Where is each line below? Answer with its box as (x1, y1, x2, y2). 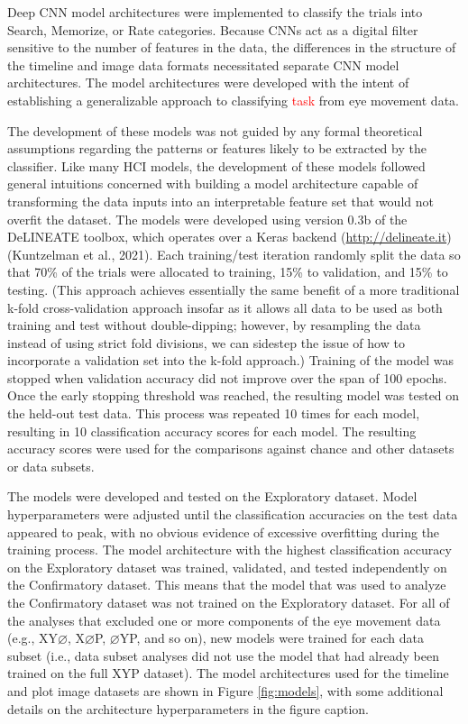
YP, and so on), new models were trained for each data (119, 628, 424, 647)
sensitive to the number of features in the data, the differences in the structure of (7, 38, 456, 57)
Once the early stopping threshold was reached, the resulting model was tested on (7, 386, 460, 405)
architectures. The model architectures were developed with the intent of (7, 73, 409, 92)
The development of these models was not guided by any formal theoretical (7, 121, 423, 140)
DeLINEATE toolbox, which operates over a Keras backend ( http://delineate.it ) (7, 227, 452, 246)
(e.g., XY (7, 628, 58, 647)
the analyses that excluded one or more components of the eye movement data (7, 610, 441, 629)
